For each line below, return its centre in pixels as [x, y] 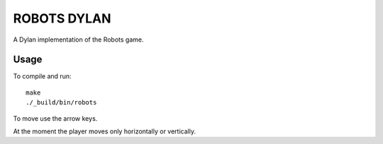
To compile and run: [42, 76]
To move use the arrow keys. [55, 118]
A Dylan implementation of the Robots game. [78, 40]
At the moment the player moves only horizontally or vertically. [105, 131]
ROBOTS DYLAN [62, 18]
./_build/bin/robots [61, 103]
